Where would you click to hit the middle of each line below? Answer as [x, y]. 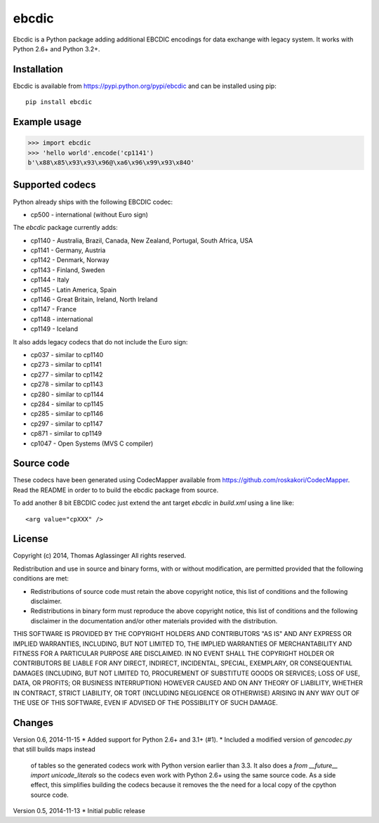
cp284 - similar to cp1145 [67, 403]
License [31, 539]
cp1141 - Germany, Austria [68, 250]
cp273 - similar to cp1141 [66, 365]
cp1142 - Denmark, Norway [70, 260]
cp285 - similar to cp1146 [67, 414]
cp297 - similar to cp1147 [67, 423]
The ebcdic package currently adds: [66, 228]
